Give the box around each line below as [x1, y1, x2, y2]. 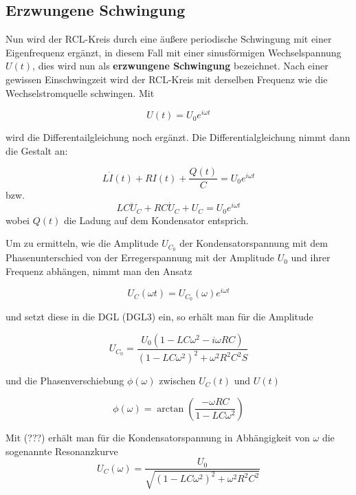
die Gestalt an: [5, 143, 68, 157]
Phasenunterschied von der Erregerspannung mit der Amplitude [5, 250, 274, 265]
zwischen [159, 373, 196, 388]
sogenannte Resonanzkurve [5, 443, 118, 458]
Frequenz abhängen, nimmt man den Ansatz [5, 263, 192, 278]
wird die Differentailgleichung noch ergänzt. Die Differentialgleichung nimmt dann [5, 130, 351, 144]
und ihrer [291, 250, 331, 265]
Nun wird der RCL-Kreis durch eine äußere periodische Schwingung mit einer [5, 32, 332, 46]
